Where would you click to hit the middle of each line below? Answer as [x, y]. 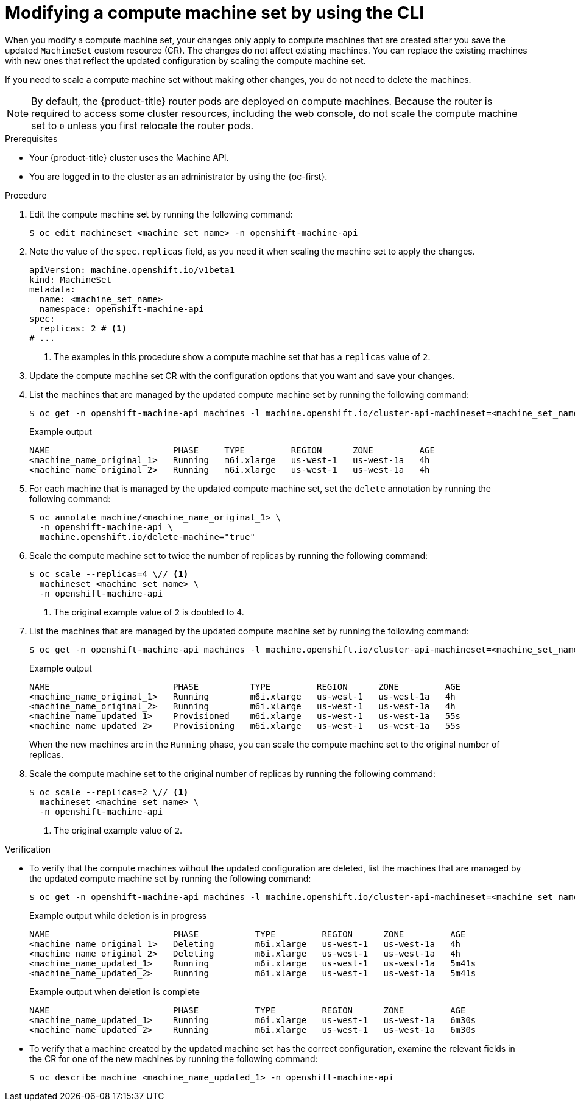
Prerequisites [31, 138]
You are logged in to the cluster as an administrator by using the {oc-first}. [178, 176]
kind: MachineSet [70, 279]
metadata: [52, 289]
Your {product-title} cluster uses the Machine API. [129, 157]
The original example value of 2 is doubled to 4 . [149, 612]
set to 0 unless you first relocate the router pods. [143, 125]
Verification [28, 849]
